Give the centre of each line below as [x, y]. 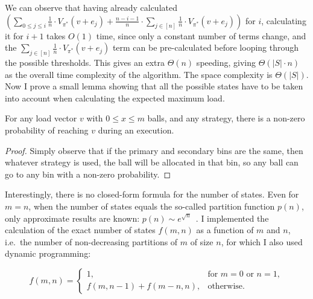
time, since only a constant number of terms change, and [201, 35]
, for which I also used [262, 241]
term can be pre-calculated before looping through [206, 47]
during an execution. [136, 130]
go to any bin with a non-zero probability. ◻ [88, 174]
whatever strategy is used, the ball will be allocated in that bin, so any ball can [152, 162]
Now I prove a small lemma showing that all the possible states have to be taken [154, 86]
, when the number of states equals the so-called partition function [152, 206]
